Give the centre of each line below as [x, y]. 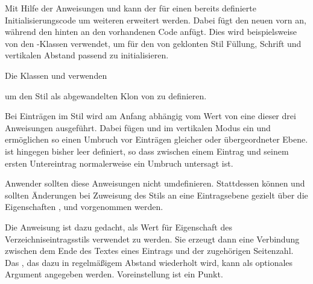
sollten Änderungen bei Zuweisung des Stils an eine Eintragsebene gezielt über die [156, 195]
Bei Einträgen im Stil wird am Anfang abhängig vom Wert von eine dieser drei [150, 116]
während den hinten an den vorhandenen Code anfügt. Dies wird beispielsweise [151, 32]
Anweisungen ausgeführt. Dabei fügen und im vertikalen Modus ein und [138, 127]
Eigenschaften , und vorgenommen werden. [84, 207]
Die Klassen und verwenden [56, 75]
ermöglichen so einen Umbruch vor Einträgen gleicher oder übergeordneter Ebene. [156, 139]
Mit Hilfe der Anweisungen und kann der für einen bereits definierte [131, 8]
